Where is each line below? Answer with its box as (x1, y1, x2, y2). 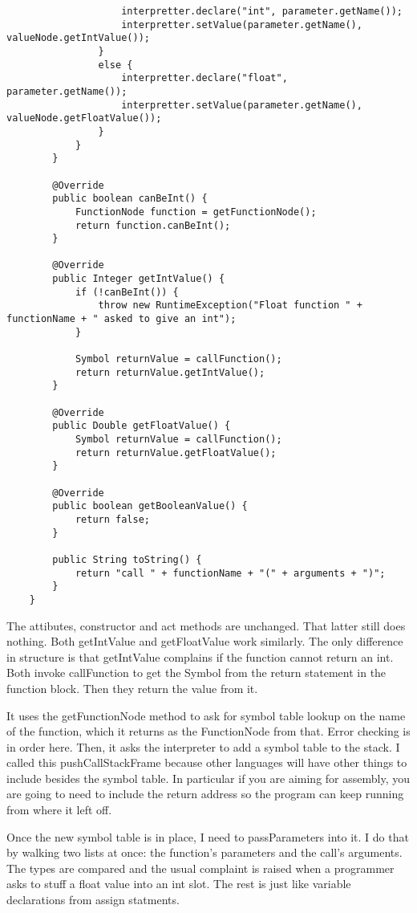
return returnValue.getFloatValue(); (75, 446, 277, 459)
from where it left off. (6, 801, 112, 818)
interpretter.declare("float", (121, 72, 288, 84)
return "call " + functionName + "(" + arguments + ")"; (75, 567, 386, 579)
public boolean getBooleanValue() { (52, 500, 248, 512)
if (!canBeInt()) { (75, 286, 179, 298)
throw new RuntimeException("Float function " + (98, 300, 362, 312)
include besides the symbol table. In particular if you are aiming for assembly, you (6, 769, 411, 786)
